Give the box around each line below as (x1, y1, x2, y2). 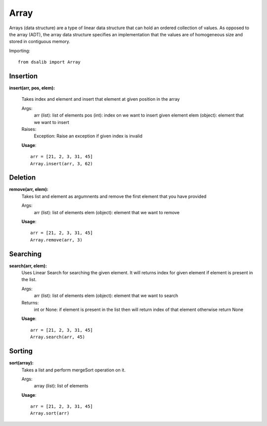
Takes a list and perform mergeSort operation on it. (21, 367, 126, 373)
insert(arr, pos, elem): (9, 85, 55, 91)
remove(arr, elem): (9, 186, 49, 192)
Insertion (9, 72, 38, 80)
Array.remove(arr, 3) (30, 237, 83, 243)
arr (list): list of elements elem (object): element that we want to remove (34, 209, 180, 215)
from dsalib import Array (18, 60, 81, 65)
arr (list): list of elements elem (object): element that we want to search (34, 293, 178, 299)
